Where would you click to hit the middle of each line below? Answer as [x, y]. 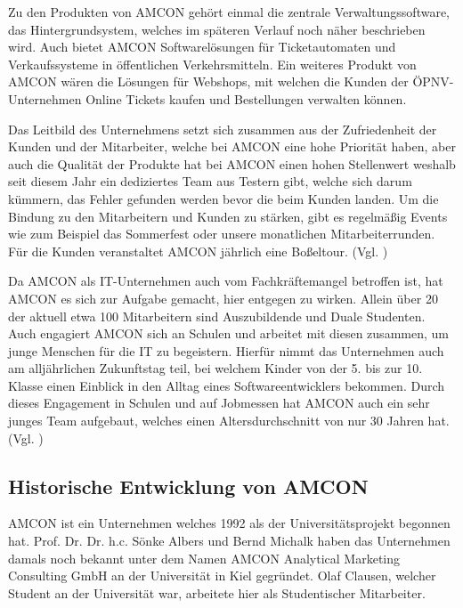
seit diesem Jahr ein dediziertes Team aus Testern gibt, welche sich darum [210, 181]
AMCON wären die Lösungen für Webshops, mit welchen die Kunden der [208, 81]
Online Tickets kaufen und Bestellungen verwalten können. [246, 98]
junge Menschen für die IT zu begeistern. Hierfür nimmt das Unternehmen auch [226, 350]
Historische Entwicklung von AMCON [188, 486]
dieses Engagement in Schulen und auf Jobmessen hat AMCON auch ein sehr [219, 403]
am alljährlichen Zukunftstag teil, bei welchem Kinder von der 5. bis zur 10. [215, 368]
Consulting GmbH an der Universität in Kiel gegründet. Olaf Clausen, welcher [222, 576]
